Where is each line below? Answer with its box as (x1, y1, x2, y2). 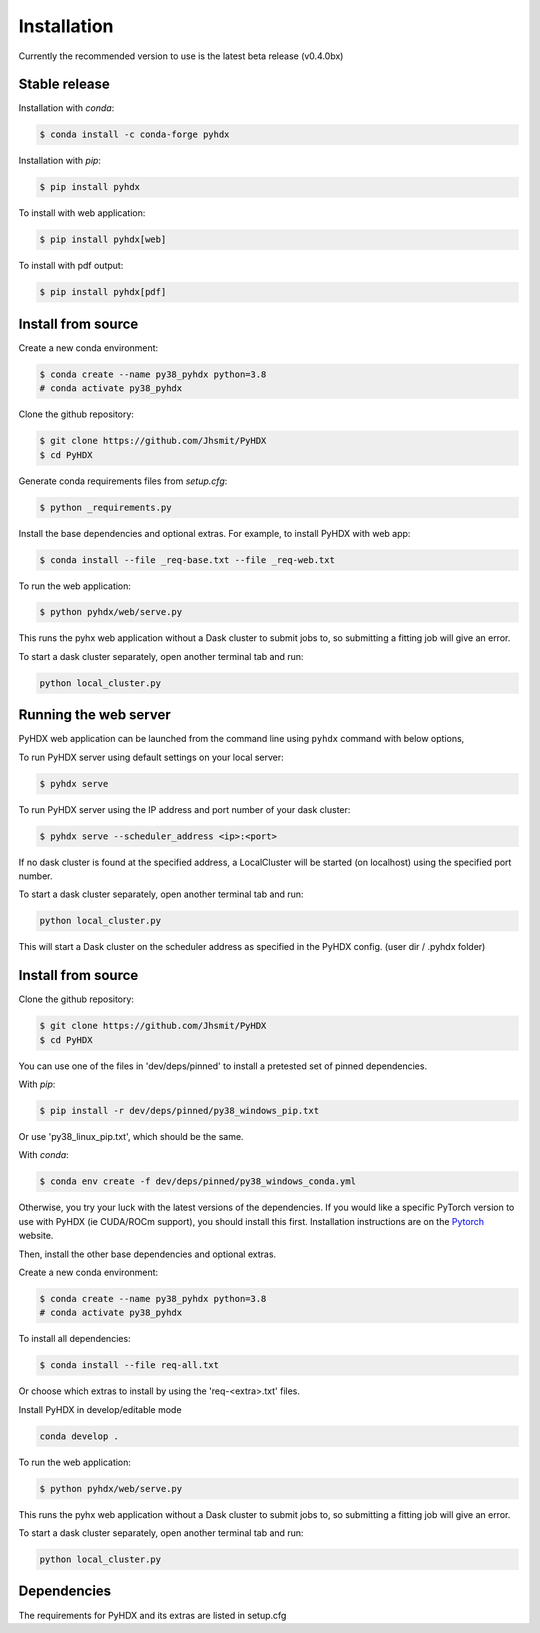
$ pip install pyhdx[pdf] (39, 286, 167, 298)
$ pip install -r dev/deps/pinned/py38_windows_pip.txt (39, 1105, 320, 1117)
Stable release (18, 76, 110, 93)
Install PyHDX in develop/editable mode (18, 1403, 182, 1415)
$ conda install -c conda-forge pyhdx (39, 129, 230, 140)
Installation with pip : (18, 155, 102, 167)
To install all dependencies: (18, 1333, 131, 1345)
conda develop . (39, 1430, 120, 1442)
